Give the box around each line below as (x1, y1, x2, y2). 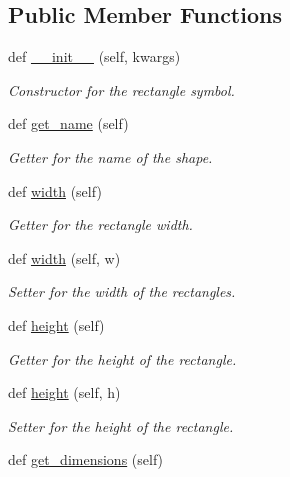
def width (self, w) (8, 247, 121, 268)
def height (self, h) (8, 382, 121, 403)
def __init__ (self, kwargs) (8, 46, 181, 67)
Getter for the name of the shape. (8, 146, 213, 167)
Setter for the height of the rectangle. (8, 415, 234, 436)
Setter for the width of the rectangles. (8, 281, 236, 302)
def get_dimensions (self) (8, 449, 164, 470)
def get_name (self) (8, 113, 129, 134)
